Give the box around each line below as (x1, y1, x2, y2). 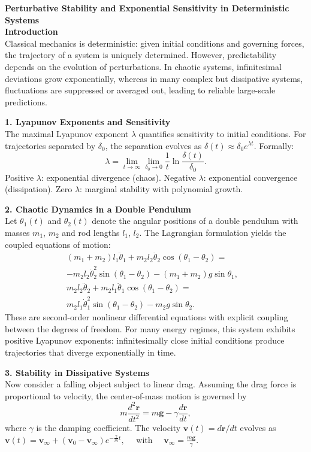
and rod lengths (62, 226, 120, 239)
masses (5, 226, 30, 239)
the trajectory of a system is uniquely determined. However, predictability (5, 48, 277, 61)
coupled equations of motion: (5, 238, 111, 250)
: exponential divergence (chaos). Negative (41, 171, 196, 183)
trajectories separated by (5, 139, 96, 151)
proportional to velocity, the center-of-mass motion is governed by (5, 389, 247, 402)
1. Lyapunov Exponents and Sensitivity (5, 116, 171, 128)
